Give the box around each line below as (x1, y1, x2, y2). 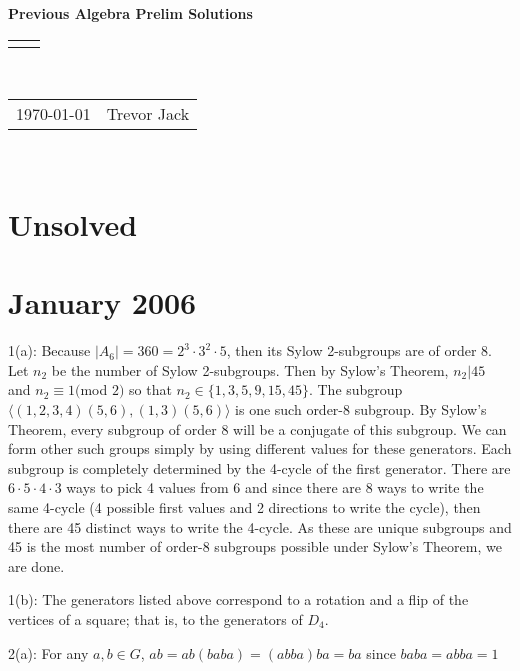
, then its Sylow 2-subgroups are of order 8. (226, 340, 492, 361)
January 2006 (8, 282, 197, 323)
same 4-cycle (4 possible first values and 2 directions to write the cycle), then (8, 497, 481, 518)
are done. (8, 555, 65, 576)
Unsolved (8, 203, 138, 244)
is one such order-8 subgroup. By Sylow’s (235, 399, 487, 420)
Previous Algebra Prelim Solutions (8, 3, 253, 23)
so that (129, 379, 172, 400)
